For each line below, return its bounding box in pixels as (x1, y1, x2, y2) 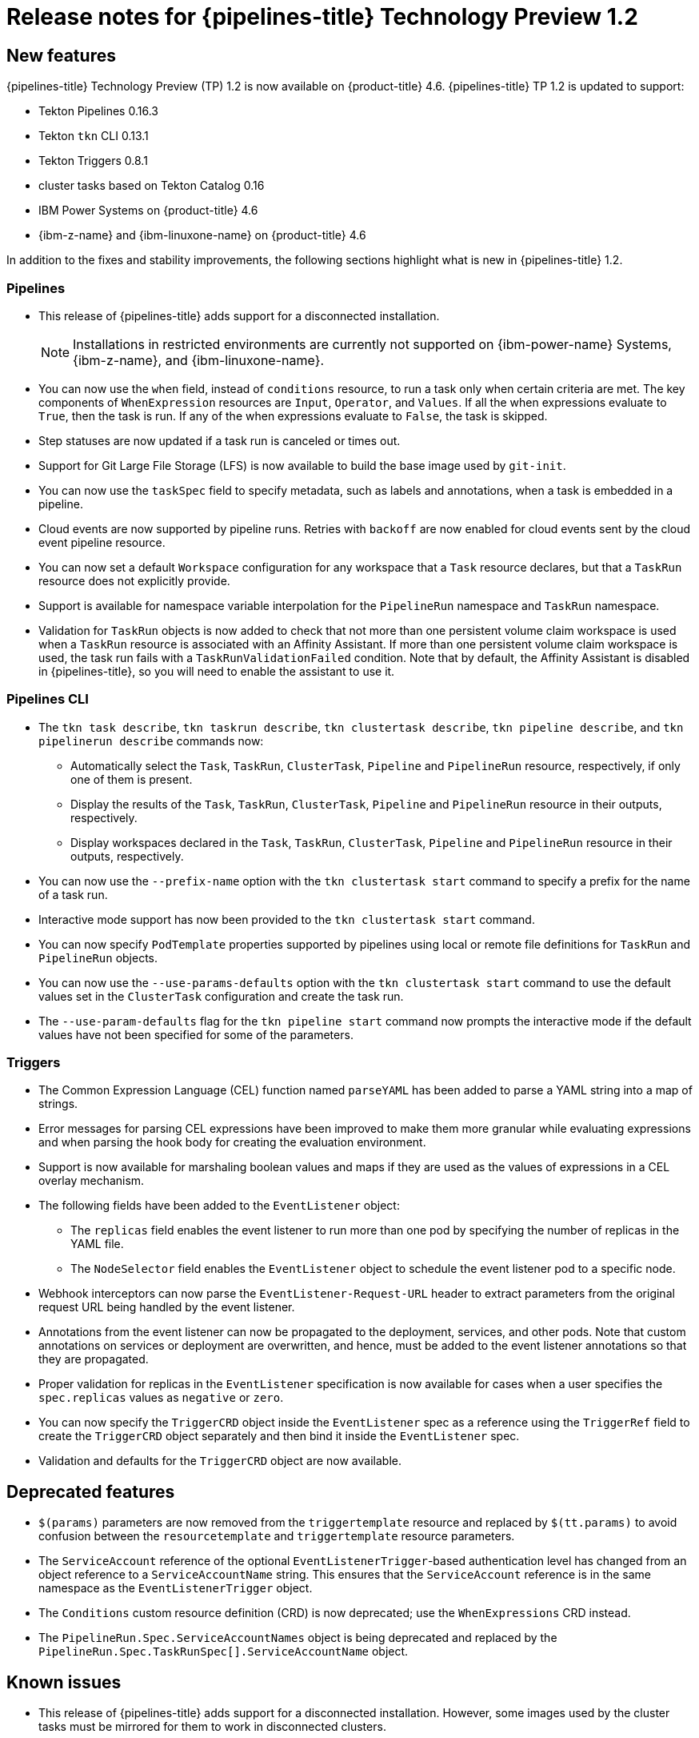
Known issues (6, 1672, 122, 1692)
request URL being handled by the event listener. (38, 1300, 295, 1315)
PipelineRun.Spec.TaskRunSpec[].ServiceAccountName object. (38, 1644, 409, 1659)
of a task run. (38, 887, 108, 901)
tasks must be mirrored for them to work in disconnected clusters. (38, 1720, 386, 1734)
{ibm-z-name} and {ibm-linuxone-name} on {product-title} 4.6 (38, 228, 366, 243)
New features (6, 45, 116, 66)
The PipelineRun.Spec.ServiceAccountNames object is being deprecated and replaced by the (38, 1631, 557, 1645)
